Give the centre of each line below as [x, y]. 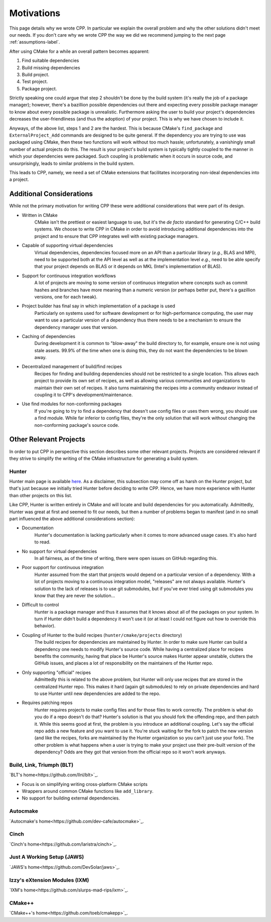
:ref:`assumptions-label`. [35, 42]
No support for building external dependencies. [71, 798]
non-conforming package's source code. [77, 425]
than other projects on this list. [41, 495]
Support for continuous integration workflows [69, 276]
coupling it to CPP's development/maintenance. [84, 395]
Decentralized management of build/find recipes [72, 367]
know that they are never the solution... [75, 596]
